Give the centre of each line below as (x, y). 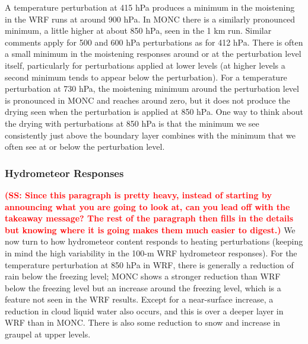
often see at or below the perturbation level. (85, 147)
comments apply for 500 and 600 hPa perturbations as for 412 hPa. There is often (154, 42)
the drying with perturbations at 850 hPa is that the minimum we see (132, 123)
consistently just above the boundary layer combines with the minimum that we (150, 135)
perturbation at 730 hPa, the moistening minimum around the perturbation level (152, 89)
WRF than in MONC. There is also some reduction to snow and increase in (143, 322)
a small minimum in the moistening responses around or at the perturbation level (153, 54)
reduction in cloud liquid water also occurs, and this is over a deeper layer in (144, 311)
